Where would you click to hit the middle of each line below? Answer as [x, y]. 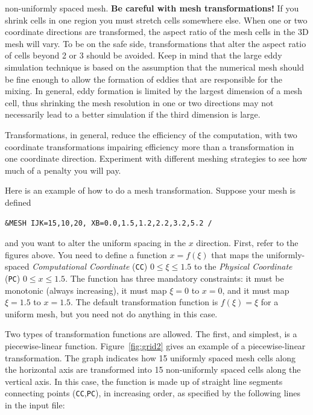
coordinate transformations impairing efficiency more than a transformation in [150, 146]
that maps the [237, 254]
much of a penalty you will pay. [63, 170]
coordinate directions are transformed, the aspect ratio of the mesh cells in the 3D [157, 32]
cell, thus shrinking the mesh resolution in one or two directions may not [139, 102]
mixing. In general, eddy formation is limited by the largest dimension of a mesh [154, 91]
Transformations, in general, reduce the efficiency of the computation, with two [151, 134]
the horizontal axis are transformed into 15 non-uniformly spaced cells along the [153, 369]
